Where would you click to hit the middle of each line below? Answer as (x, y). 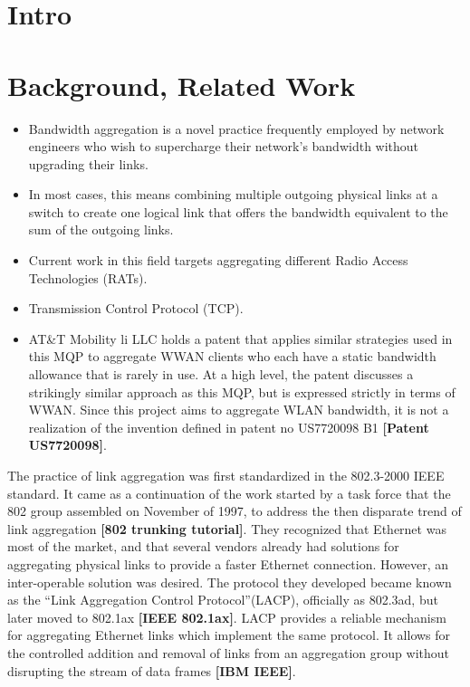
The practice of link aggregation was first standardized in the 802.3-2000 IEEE (226, 475)
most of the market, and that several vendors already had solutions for (203, 546)
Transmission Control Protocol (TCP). (136, 308)
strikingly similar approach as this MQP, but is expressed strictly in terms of (242, 391)
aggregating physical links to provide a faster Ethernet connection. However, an (228, 563)
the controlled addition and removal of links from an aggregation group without (228, 652)
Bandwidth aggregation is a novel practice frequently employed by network (236, 128)
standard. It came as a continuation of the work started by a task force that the (229, 493)
